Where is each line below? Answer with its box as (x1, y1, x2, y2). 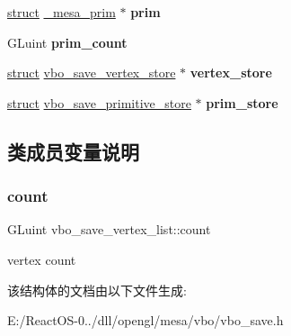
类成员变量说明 (7, 137, 139, 165)
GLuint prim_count (7, 32, 128, 51)
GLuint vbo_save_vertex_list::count (7, 220, 211, 239)
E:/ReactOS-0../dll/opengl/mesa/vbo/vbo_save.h (7, 311, 284, 330)
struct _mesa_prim (7, 3, 116, 21)
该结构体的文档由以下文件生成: (7, 280, 187, 299)
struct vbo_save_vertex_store (7, 63, 176, 82)
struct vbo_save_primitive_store (7, 93, 191, 112)
